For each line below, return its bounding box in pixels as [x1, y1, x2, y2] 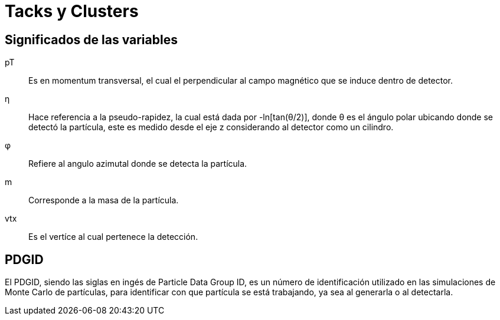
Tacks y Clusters [5, 1, 139, 21]
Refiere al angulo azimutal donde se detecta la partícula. [28, 159, 247, 169]
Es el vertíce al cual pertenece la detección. [28, 232, 198, 242]
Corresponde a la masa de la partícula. [28, 195, 179, 206]
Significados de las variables [5, 32, 178, 47]
